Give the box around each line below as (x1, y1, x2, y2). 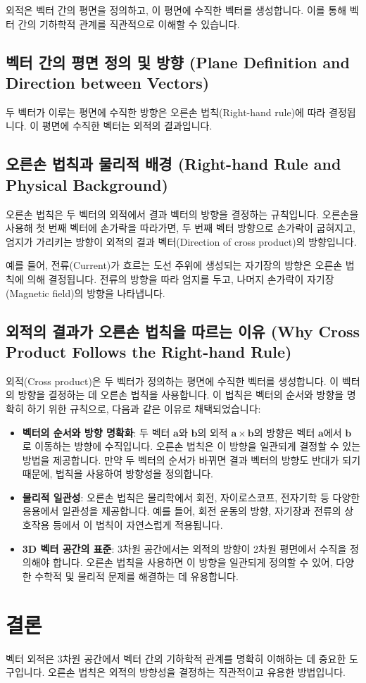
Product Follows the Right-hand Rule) (6, 340, 292, 362)
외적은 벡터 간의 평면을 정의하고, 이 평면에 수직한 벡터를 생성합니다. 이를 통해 (6, 3, 347, 17)
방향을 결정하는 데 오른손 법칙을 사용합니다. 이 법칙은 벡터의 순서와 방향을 (18, 387, 344, 402)
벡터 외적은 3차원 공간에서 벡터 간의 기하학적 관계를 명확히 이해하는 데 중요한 (6, 651, 346, 665)
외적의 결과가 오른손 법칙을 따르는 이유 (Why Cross (6, 320, 360, 341)
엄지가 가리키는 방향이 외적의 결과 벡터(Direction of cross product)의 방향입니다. (6, 234, 357, 249)
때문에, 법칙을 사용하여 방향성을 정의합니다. (22, 466, 213, 481)
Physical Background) (6, 173, 168, 195)
